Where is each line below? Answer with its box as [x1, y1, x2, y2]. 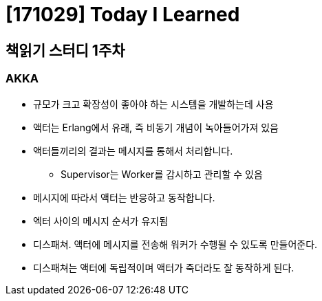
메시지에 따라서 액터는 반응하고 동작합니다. [33, 191, 215, 203]
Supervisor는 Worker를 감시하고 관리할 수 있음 [61, 168, 263, 180]
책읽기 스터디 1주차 [6, 41, 125, 59]
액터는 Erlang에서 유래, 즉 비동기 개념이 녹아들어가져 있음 [33, 121, 279, 133]
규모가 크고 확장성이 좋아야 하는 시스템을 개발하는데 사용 [33, 98, 274, 110]
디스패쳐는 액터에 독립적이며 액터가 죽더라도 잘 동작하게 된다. [33, 261, 294, 274]
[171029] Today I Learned [6, 3, 240, 26]
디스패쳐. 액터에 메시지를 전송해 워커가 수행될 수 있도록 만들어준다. [33, 238, 318, 250]
